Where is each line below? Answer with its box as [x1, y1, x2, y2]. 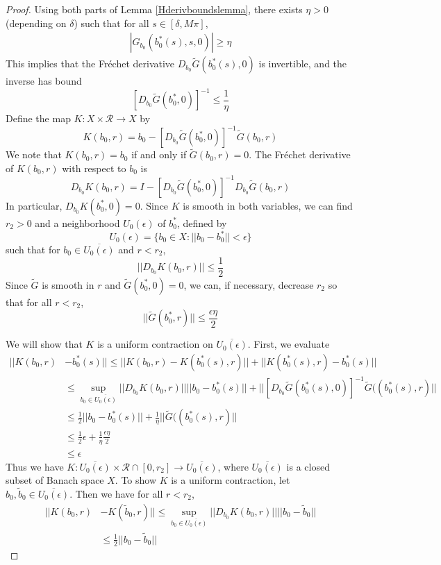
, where [217, 459, 249, 473]
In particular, [6, 198, 63, 212]
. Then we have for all [69, 487, 163, 501]
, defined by [176, 215, 227, 230]
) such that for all [74, 15, 149, 30]
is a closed [286, 459, 330, 473]
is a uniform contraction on [97, 337, 213, 351]
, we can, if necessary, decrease [183, 277, 314, 292]
